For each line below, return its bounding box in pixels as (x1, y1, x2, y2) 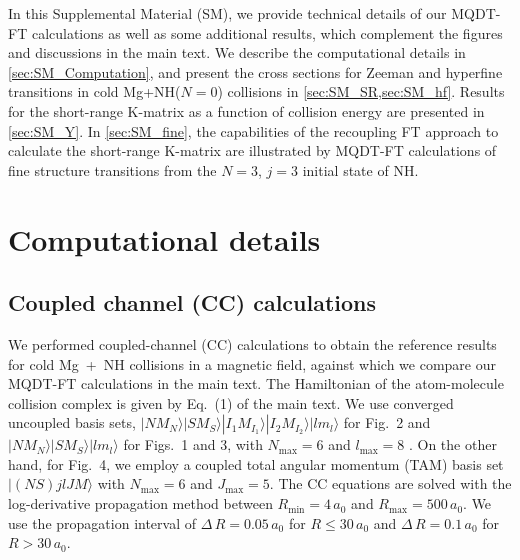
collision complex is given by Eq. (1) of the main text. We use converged (8, 392, 454, 413)
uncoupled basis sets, (8, 412, 136, 433)
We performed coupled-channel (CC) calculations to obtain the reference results (8, 333, 497, 354)
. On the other (408, 434, 497, 455)
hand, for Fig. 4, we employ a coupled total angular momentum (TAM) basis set (8, 453, 504, 474)
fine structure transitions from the (8, 159, 217, 180)
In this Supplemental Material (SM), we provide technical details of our (8, 3, 447, 23)
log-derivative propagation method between (8, 493, 273, 514)
